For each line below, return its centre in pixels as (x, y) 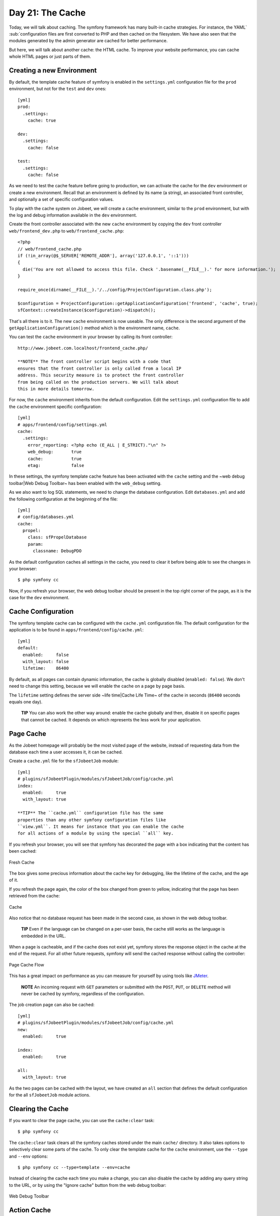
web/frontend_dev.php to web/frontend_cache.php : (66, 231)
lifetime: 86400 (46, 668)
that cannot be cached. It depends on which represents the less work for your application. (111, 719)
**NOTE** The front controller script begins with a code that (94, 362)
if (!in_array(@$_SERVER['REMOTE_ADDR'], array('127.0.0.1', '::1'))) (103, 256)
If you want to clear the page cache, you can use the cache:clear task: (82, 1120)
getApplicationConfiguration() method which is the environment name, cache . (94, 328)
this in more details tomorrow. (56, 389)
